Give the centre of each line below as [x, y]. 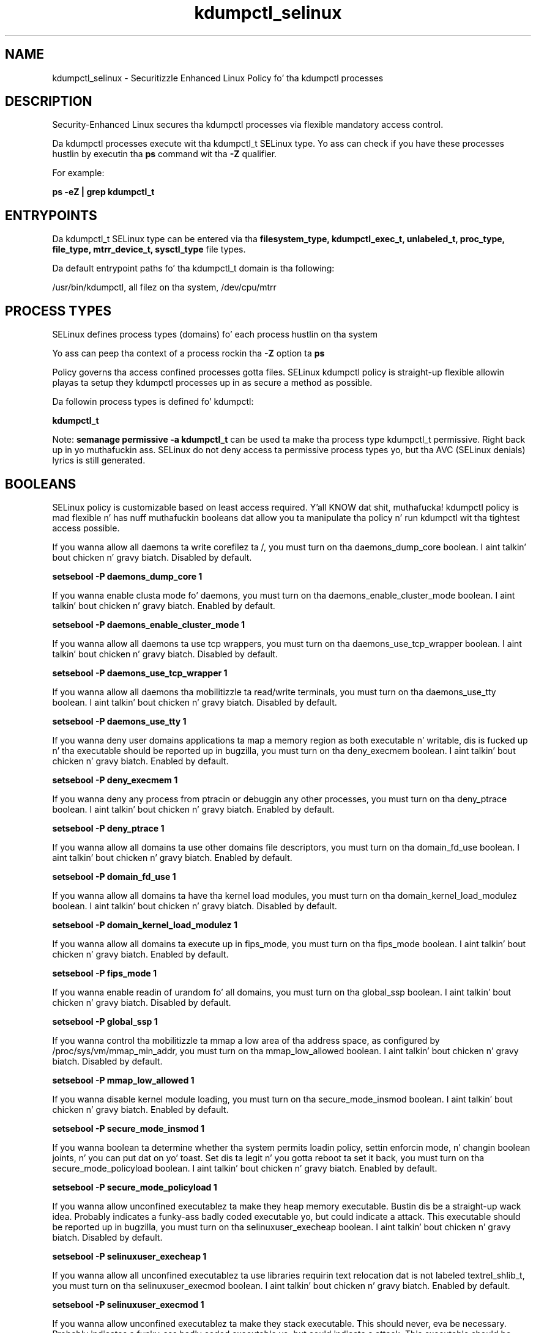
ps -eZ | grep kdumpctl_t [103, 192]
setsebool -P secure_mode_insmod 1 [128, 1128]
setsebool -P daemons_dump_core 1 [127, 576]
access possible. [86, 528]
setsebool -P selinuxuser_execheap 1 [129, 1256]
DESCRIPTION [49, 102]
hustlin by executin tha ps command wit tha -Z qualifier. [165, 154]
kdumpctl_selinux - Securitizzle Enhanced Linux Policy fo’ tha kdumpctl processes [218, 78]
